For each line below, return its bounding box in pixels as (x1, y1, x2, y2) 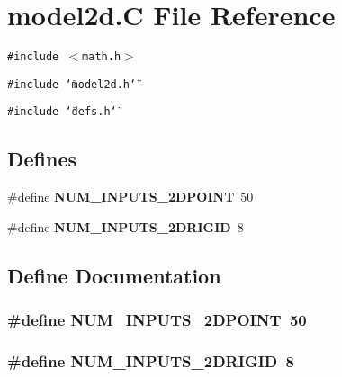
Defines (7, 145, 77, 173)
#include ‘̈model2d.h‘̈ (7, 77, 137, 91)
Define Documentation (7, 261, 221, 289)
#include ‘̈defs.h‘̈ (7, 105, 117, 119)
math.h (82, 50, 121, 64)
